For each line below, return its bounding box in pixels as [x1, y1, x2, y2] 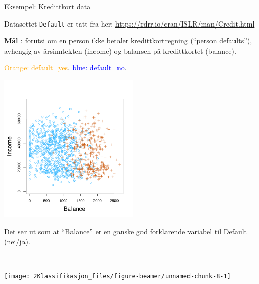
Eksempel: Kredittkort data [4, 1, 91, 11]
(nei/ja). [4, 236, 30, 247]
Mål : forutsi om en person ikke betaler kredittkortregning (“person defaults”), [4, 35, 252, 46]
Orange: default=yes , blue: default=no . [4, 62, 127, 73]
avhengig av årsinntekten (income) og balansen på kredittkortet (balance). [4, 45, 237, 56]
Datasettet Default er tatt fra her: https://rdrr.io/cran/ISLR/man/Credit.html [4, 18, 255, 29]
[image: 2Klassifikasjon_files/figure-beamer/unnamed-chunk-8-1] [4, 273, 231, 280]
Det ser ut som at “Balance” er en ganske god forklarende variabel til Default [4, 226, 247, 236]
